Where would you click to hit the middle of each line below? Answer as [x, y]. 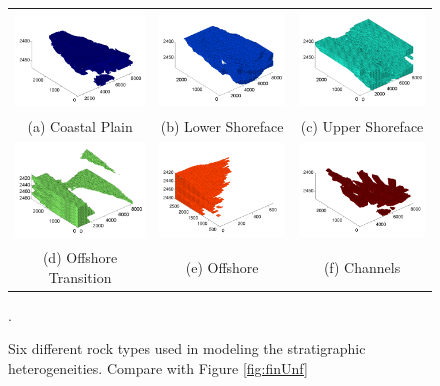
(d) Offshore [80, 257]
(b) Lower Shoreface [222, 126]
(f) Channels [362, 266]
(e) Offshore [222, 266]
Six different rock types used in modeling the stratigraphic [187, 348]
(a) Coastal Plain [80, 126]
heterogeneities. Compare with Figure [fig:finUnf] [158, 368]
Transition [80, 276]
